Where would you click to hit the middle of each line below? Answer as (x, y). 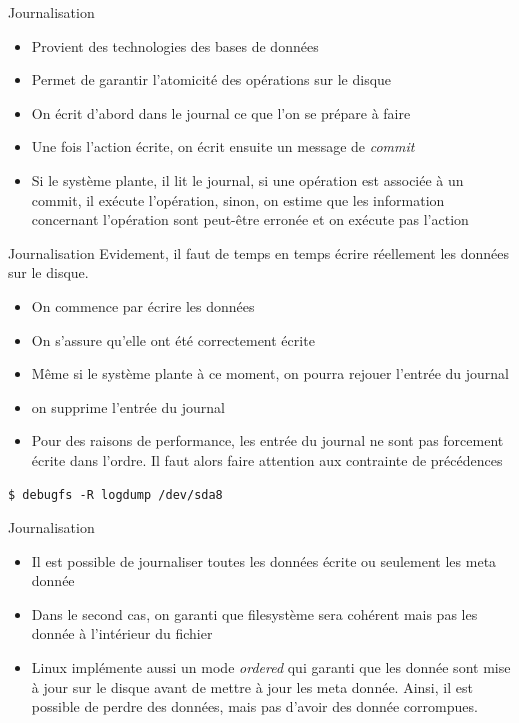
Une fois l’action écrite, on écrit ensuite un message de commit (223, 146)
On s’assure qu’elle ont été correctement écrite (173, 339)
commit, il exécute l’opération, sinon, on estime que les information (238, 199)
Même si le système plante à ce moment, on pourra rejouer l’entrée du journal (270, 373)
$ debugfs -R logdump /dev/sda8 (115, 494)
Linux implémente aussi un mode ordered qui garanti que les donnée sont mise (271, 667)
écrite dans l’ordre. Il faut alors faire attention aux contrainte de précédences (267, 459)
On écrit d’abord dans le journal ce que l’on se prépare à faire (221, 112)
